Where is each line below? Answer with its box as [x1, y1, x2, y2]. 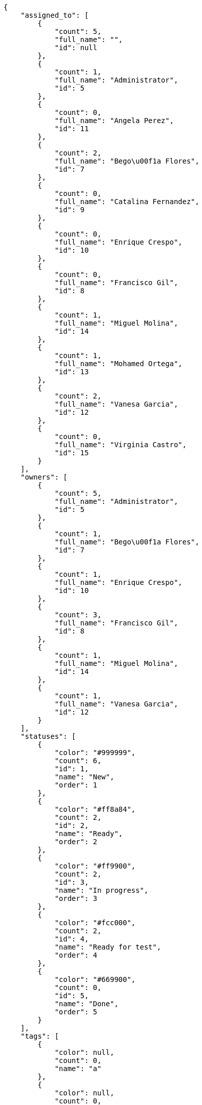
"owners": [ [20, 473, 68, 481]
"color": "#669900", [55, 975, 136, 983]
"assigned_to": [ [20, 11, 89, 19]
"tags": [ [20, 1032, 59, 1040]
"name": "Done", [55, 1000, 119, 1008]
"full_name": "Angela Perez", [55, 116, 174, 125]
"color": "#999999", [55, 748, 136, 757]
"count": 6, [55, 757, 102, 765]
